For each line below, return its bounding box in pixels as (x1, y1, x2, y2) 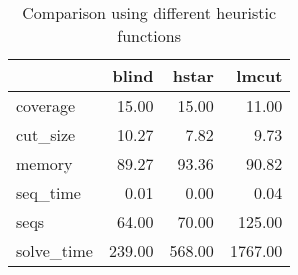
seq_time (16, 181, 81, 204)
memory (16, 152, 73, 175)
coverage (16, 94, 76, 117)
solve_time (16, 239, 93, 262)
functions (117, 24, 181, 47)
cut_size (16, 123, 76, 146)
